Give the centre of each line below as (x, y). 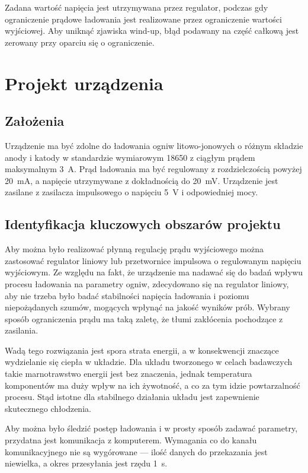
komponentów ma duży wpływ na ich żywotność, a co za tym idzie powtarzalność (153, 385)
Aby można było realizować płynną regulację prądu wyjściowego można (134, 249)
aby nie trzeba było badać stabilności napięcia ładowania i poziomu (127, 295)
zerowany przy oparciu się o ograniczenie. (80, 42)
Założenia (35, 121)
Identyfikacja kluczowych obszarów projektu (143, 224)
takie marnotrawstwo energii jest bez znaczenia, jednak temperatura (129, 374)
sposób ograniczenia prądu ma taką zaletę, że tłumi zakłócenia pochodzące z (144, 318)
